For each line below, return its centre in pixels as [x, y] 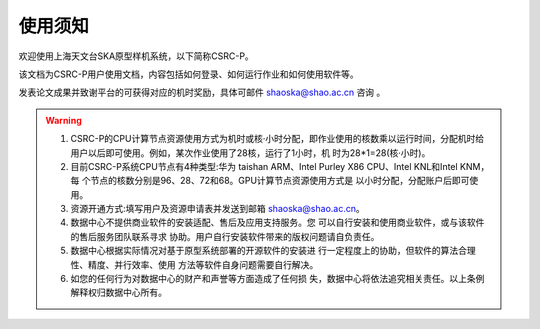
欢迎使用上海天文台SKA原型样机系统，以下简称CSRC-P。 [136, 56]
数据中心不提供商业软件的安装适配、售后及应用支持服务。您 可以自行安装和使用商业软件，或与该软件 [277, 222]
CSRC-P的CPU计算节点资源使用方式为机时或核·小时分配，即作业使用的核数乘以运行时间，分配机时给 [277, 139]
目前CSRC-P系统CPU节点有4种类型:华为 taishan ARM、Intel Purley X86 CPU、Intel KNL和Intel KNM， [280, 166]
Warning [63, 120]
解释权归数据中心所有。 [118, 292]
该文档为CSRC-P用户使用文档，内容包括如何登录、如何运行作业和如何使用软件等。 [188, 74]
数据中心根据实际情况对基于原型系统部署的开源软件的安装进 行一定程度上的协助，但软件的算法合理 [273, 251]
